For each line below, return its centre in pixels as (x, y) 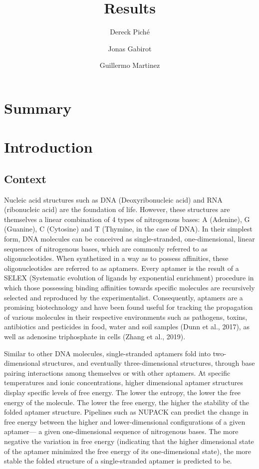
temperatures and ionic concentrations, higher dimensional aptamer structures (124, 382)
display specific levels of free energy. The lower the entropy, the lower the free (123, 392)
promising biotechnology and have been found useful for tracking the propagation (129, 307)
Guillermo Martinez (130, 65)
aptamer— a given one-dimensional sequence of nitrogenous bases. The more (121, 431)
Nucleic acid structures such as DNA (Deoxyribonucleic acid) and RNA (113, 199)
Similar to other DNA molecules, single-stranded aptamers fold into (108, 353)
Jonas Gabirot (130, 48)
